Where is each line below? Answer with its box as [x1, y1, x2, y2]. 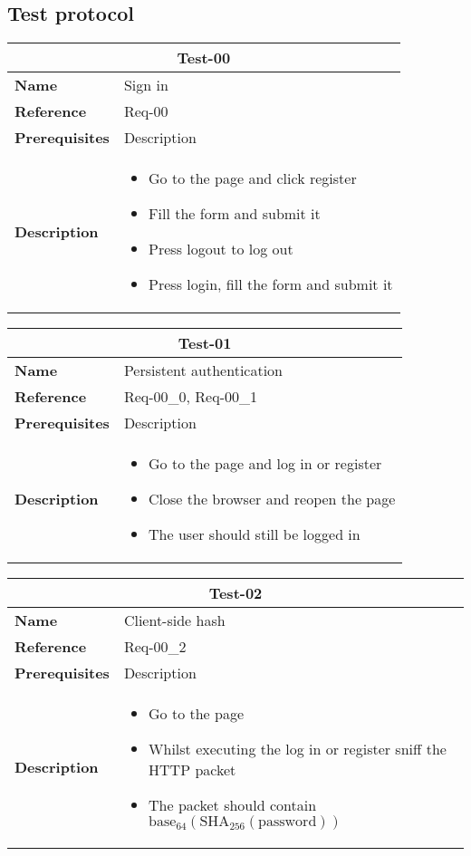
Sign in [123, 74, 168, 96]
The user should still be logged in [149, 524, 360, 545]
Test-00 [177, 47, 231, 69]
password [258, 814, 317, 830]
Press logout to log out [149, 238, 293, 260]
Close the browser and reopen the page [149, 488, 396, 510]
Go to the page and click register [149, 168, 357, 189]
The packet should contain [149, 794, 317, 816]
